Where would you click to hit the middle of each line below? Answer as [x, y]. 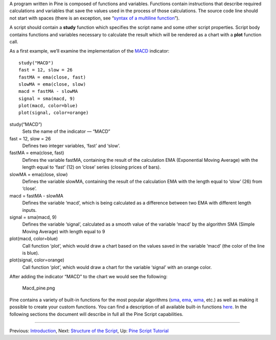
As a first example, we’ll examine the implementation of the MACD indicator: [89, 51]
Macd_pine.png [39, 288]
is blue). [31, 253]
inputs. [29, 210]
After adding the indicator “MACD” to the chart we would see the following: [88, 277]
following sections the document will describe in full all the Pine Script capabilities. [96, 314]
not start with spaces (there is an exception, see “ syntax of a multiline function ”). [95, 18]
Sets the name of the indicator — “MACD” [66, 131]
